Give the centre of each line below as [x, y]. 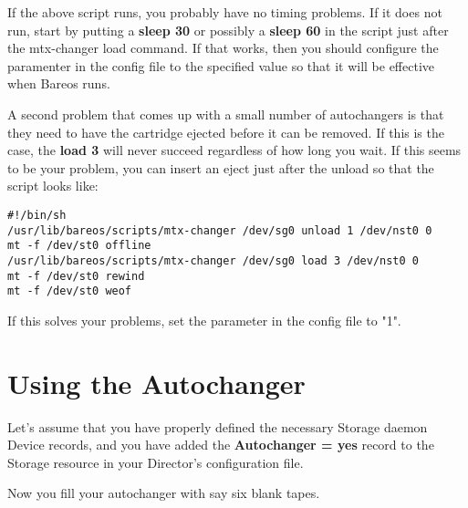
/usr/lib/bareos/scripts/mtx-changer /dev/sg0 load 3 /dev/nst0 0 [213, 260]
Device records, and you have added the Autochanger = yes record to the [221, 445]
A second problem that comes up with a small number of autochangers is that [226, 114]
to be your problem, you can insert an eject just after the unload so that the [221, 167]
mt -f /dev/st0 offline [79, 246]
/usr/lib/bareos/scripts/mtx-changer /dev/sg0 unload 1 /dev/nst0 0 [220, 230]
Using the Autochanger [156, 383]
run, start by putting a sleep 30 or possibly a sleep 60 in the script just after [228, 30]
